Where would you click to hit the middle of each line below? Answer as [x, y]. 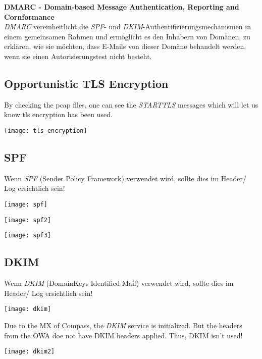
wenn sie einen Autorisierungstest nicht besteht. [78, 56]
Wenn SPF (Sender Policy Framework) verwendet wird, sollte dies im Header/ [125, 178]
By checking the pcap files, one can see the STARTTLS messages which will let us [131, 104]
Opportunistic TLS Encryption [86, 83]
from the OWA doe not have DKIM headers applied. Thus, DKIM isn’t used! [123, 335]
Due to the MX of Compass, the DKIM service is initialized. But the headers [123, 325]
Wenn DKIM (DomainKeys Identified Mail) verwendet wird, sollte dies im [119, 283]
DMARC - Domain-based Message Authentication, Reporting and [122, 7]
